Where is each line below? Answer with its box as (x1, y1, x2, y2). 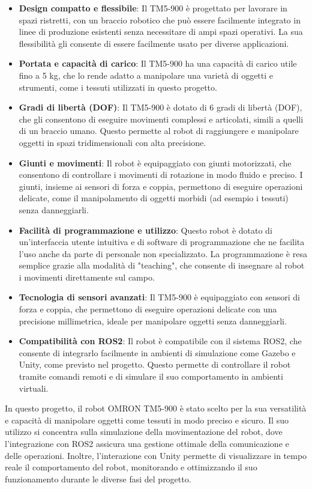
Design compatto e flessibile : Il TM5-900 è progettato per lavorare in (19, 2, 287, 14)
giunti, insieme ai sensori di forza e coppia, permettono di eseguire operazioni (19, 180, 303, 192)
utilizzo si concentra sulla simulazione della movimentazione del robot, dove (5, 425, 283, 438)
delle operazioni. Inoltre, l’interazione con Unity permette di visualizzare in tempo (5, 449, 307, 461)
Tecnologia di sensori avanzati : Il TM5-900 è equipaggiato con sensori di (19, 291, 300, 303)
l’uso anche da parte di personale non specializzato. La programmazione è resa (19, 247, 307, 260)
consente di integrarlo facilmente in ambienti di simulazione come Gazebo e (19, 346, 296, 359)
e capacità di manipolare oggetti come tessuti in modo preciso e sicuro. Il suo (5, 413, 289, 426)
